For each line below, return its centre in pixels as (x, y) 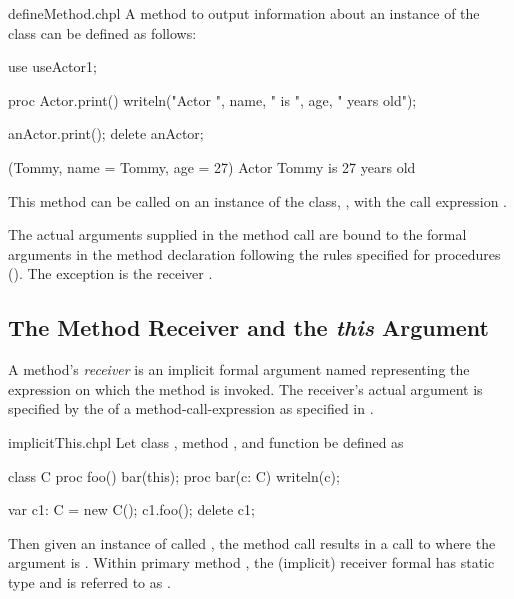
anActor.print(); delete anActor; (106, 133)
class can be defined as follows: (102, 32)
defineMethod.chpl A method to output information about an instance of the (244, 13)
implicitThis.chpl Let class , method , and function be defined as (206, 441)
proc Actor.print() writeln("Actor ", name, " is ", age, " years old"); (212, 99)
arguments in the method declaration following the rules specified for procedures (254, 253)
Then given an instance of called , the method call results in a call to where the (252, 542)
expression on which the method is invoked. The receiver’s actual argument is (245, 388)
